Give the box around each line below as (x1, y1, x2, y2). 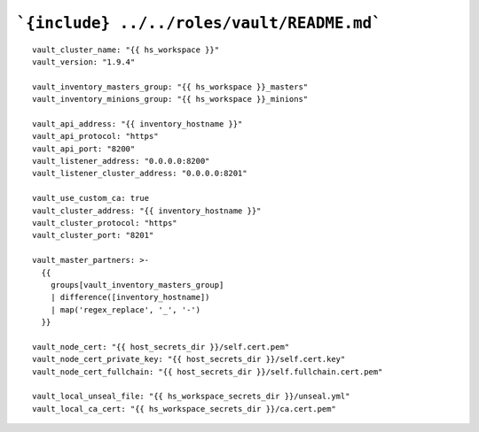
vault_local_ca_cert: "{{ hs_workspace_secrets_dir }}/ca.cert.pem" (32, 404, 336, 413)
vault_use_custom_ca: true (32, 193, 150, 204)
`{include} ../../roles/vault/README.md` (16, 13, 381, 33)
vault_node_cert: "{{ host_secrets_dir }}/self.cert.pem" (32, 342, 290, 351)
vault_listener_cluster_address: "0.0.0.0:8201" (32, 168, 247, 179)
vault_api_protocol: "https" (32, 131, 159, 142)
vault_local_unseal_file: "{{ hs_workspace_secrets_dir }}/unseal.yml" (32, 391, 350, 402)
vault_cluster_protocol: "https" (32, 218, 177, 228)
